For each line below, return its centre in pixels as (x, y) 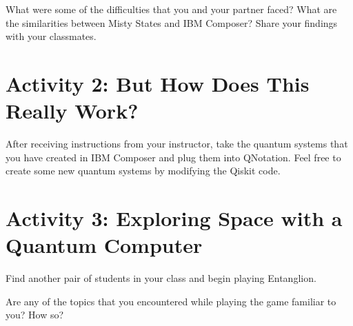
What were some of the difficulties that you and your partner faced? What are (171, 9)
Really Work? (72, 111)
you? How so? (35, 315)
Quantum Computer (104, 245)
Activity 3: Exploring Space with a (174, 218)
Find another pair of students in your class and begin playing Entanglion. (161, 278)
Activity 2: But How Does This (158, 83)
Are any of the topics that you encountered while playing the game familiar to (171, 301)
